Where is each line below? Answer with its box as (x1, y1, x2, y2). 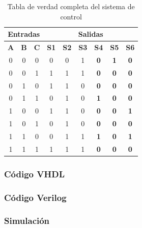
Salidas (78, 29, 103, 39)
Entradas (8, 29, 40, 39)
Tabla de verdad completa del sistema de (7, 1, 135, 11)
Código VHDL (4, 167, 65, 180)
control (60, 11, 82, 21)
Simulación (4, 214, 50, 227)
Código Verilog (4, 191, 67, 203)
